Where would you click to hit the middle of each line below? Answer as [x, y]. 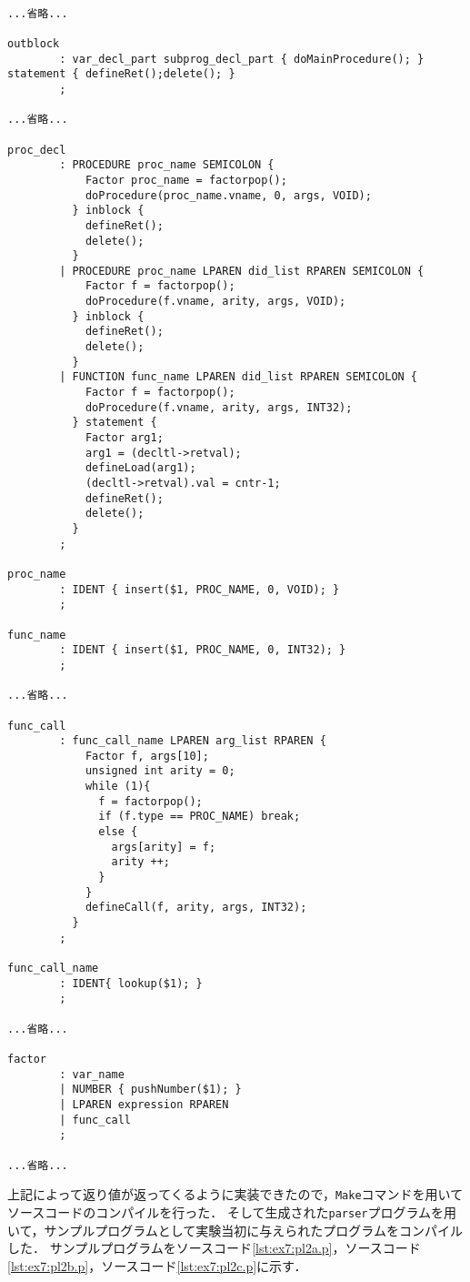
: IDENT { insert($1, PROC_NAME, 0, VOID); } [200, 589]
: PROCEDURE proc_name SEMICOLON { [167, 165]
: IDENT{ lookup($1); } [131, 983]
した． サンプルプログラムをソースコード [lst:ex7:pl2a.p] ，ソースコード [214, 1248]
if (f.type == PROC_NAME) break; [200, 817]
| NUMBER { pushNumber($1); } [150, 1090]
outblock [34, 43]
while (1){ [118, 787]
